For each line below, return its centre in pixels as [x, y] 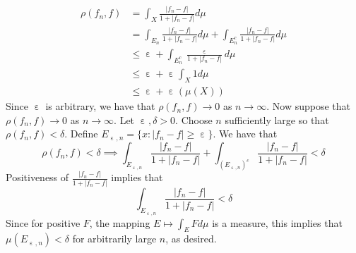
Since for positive [43, 222]
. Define [81, 134]
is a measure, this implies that [277, 222]
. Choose [194, 119]
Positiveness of [37, 177]
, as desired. [191, 239]
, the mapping [120, 222]
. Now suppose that [308, 106]
